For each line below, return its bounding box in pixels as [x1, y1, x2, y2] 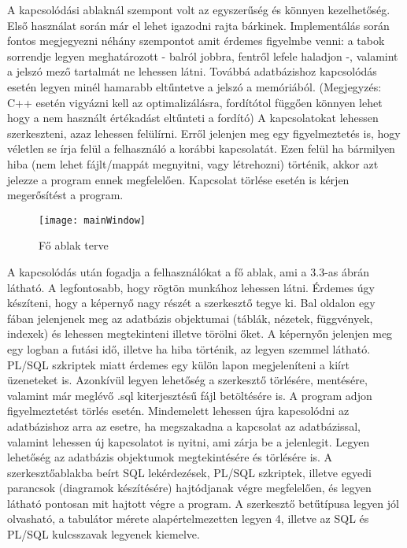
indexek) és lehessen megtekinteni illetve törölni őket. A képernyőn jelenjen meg [7, 325, 393, 342]
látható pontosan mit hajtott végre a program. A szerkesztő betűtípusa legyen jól [7, 494, 399, 511]
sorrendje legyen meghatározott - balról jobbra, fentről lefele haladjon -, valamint [7, 47, 398, 64]
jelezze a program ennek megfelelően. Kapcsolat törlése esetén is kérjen [7, 171, 350, 187]
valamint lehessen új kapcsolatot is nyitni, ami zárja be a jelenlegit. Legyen [7, 433, 370, 450]
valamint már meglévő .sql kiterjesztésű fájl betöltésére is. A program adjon [7, 387, 372, 403]
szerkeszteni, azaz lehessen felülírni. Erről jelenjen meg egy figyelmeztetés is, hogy [7, 124, 401, 141]
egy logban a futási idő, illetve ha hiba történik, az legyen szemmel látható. [7, 340, 371, 357]
